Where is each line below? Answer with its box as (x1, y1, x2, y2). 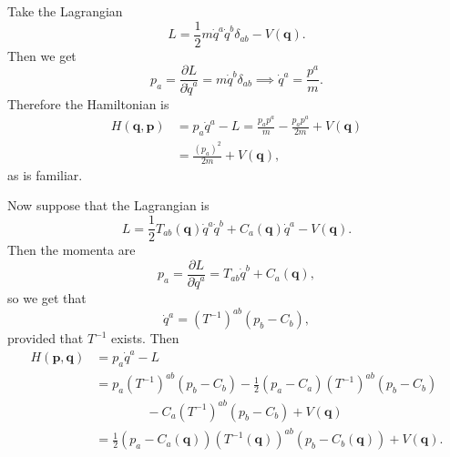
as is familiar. (7, 165, 83, 184)
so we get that (7, 289, 87, 308)
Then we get (7, 46, 77, 65)
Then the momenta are (7, 240, 136, 259)
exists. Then (111, 329, 179, 348)
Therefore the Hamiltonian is (7, 94, 169, 113)
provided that (7, 329, 84, 348)
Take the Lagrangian (7, 2, 123, 20)
